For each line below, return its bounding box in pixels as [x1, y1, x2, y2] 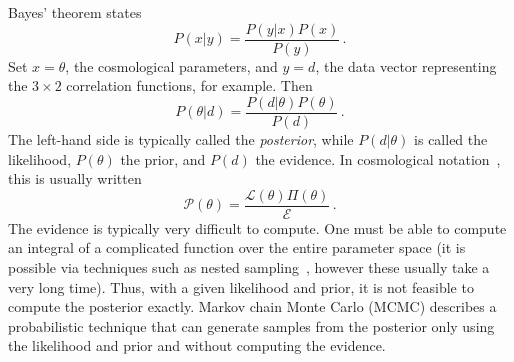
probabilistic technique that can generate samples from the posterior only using [8, 315, 495, 336]
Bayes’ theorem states [8, 2, 142, 22]
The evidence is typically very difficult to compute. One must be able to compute [8, 217, 507, 238]
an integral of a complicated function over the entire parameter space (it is [8, 237, 466, 258]
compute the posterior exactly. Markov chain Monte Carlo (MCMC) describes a [8, 296, 497, 317]
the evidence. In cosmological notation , [255, 148, 501, 169]
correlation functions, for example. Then [66, 75, 313, 96]
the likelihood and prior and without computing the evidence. [8, 335, 386, 356]
